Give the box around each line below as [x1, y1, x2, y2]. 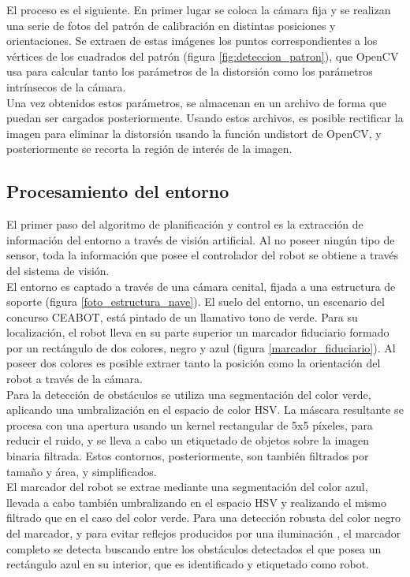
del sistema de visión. [6, 262, 110, 278]
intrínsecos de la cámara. [6, 78, 126, 95]
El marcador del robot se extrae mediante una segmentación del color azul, [6, 478, 368, 495]
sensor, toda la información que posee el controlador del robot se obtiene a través [6, 247, 399, 263]
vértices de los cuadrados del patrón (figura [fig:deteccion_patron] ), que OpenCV [6, 47, 399, 64]
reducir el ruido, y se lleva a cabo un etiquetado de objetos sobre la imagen [6, 432, 370, 449]
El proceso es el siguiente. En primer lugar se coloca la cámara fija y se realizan [6, 2, 391, 17]
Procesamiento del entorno [6, 179, 229, 203]
